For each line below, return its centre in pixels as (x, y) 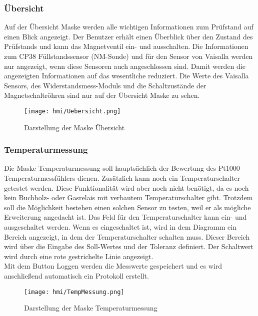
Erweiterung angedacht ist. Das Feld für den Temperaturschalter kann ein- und (125, 217)
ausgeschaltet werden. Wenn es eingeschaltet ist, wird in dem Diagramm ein (120, 227)
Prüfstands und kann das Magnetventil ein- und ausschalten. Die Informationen (126, 46)
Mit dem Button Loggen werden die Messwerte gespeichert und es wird (113, 266)
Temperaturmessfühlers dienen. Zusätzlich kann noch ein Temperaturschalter (122, 178)
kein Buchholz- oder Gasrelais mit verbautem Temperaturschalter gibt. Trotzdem (128, 197)
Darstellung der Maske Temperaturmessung (91, 308)
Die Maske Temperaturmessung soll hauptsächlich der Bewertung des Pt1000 (122, 168)
